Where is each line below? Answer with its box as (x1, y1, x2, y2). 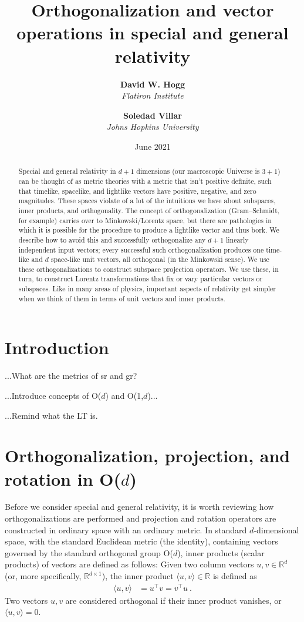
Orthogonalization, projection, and (5, 443, 291, 468)
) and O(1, (105, 389, 144, 401)
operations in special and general (16, 21, 289, 45)
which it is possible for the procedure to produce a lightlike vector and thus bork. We (18, 225, 279, 235)
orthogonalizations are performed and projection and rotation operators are (5, 512, 276, 525)
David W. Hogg (120, 78, 185, 90)
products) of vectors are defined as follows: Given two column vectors (5, 558, 254, 570)
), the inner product (102, 570, 174, 582)
